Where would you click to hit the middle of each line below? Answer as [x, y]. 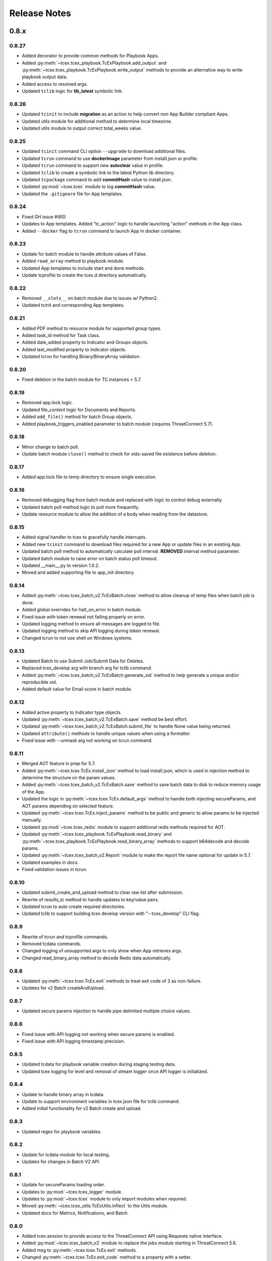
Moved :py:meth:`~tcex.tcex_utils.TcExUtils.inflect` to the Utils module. [95, 1206]
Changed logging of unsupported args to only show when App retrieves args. [102, 951]
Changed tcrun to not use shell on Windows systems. [77, 638]
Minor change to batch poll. [50, 447]
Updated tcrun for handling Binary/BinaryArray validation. [81, 357]
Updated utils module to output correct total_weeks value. [82, 128]
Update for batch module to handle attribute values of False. [84, 254]
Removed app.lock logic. [47, 403]
